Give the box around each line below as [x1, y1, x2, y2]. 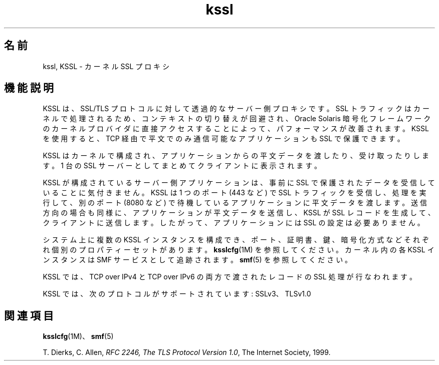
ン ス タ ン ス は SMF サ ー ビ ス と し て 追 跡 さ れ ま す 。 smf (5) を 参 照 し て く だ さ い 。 [43, 255, 352, 264]
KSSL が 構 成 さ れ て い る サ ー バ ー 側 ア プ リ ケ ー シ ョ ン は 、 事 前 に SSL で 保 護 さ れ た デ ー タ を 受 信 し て [43, 178, 435, 187]
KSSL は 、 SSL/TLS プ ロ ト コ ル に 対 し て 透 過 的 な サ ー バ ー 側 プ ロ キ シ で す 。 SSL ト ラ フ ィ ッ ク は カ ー [43, 104, 429, 113]
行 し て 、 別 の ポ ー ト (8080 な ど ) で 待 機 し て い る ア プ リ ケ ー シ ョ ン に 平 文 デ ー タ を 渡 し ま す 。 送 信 [43, 198, 427, 207]
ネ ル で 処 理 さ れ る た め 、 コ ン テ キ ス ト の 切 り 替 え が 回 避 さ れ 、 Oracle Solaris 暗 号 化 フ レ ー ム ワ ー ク [43, 114, 431, 123]
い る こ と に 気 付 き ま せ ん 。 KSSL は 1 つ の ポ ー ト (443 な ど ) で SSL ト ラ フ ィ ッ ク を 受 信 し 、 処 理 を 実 [43, 188, 426, 197]
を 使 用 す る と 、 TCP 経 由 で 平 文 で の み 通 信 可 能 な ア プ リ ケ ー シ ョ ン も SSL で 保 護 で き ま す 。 [43, 134, 404, 143]
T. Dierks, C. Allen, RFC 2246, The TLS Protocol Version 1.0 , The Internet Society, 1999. [43, 348, 331, 357]
